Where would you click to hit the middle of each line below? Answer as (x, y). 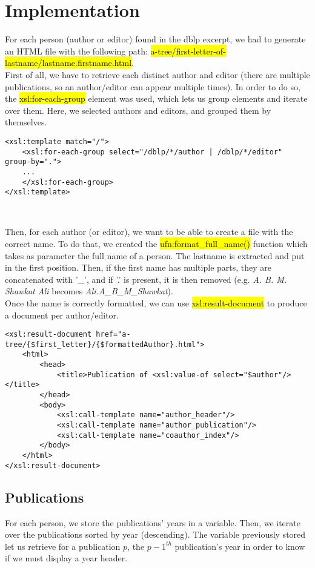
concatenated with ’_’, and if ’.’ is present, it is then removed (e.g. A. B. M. (146, 279)
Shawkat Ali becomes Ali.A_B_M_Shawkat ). (89, 291)
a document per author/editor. (62, 315)
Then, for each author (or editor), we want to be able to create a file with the (149, 232)
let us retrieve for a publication (63, 546)
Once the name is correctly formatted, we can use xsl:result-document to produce (156, 302)
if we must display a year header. (66, 558)
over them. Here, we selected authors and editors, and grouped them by (138, 110)
